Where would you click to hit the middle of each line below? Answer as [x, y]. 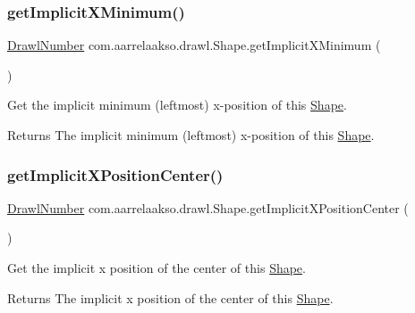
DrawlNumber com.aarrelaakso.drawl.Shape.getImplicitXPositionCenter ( [208, 207]
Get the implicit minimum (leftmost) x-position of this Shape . [177, 105]
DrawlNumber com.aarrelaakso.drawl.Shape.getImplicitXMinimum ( [194, 45]
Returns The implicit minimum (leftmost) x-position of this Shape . [191, 135]
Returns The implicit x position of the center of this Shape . [170, 297]
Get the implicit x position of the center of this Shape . [157, 268]
